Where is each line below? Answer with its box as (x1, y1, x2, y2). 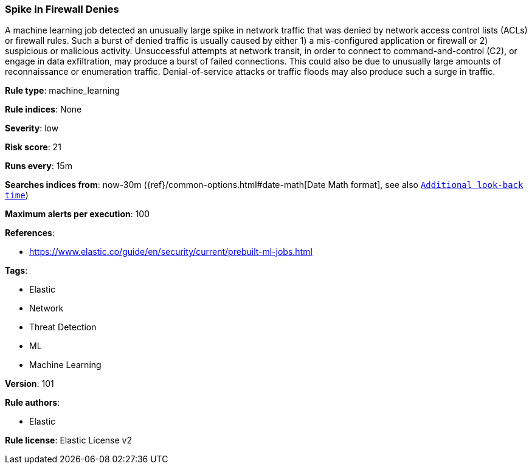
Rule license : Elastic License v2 (5, 435, 132, 446)
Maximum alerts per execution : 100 (5, 209, 150, 220)
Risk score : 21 (5, 142, 61, 153)
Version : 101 (5, 378, 54, 389)
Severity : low (5, 123, 59, 134)
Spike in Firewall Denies (5, 3, 119, 15)
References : (5, 228, 55, 238)
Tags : (5, 265, 28, 276)
